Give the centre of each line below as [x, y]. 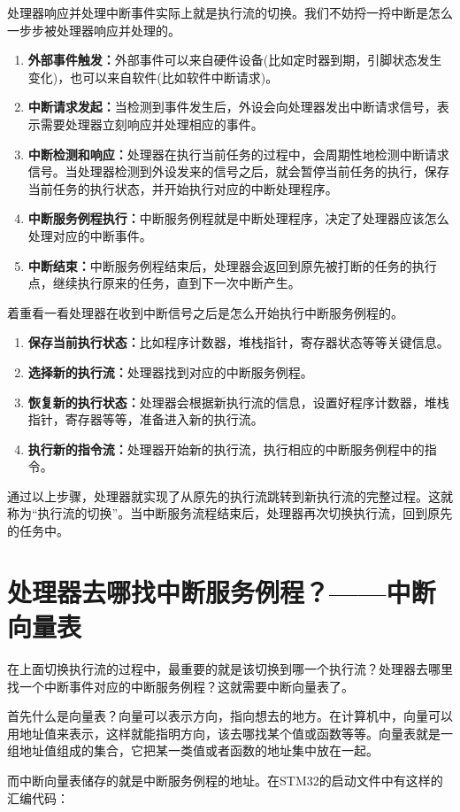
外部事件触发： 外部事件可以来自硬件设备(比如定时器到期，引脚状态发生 [235, 60]
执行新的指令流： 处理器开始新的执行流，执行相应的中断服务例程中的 [226, 449]
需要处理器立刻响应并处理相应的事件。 [152, 124]
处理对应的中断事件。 [90, 235]
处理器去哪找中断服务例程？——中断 [222, 591]
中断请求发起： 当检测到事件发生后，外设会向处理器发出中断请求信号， [232, 107]
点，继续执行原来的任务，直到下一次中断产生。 [164, 283]
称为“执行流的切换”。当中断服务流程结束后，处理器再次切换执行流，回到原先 [230, 513]
